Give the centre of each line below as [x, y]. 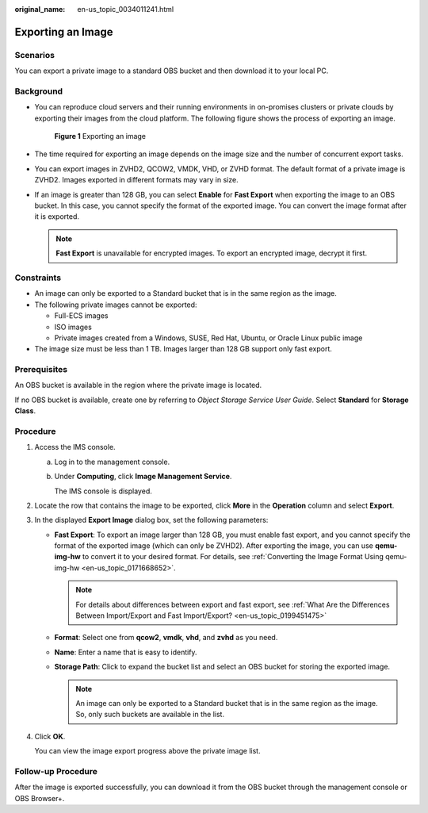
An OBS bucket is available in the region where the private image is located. [138, 385]
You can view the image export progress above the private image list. [147, 751]
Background [39, 91]
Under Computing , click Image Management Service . [143, 477]
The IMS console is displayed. [103, 491]
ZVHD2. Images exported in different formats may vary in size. [136, 180]
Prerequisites [41, 370]
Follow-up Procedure [56, 771]
